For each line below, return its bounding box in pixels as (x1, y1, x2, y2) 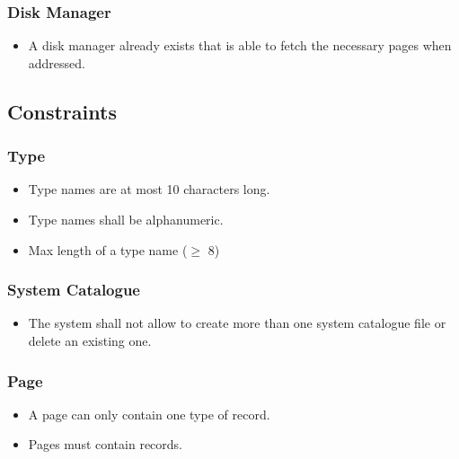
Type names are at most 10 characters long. (28, 180, 270, 199)
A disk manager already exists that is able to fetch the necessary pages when (28, 36, 452, 55)
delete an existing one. (28, 331, 152, 349)
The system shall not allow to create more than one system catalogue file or (28, 313, 446, 332)
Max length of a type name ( (28, 240, 188, 259)
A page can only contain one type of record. (28, 404, 270, 423)
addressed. (28, 53, 85, 72)
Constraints (7, 97, 117, 125)
